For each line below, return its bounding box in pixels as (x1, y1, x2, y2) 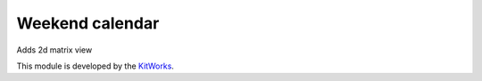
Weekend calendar (16, 13, 160, 33)
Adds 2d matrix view (16, 45, 93, 55)
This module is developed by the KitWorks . (16, 61, 174, 71)
